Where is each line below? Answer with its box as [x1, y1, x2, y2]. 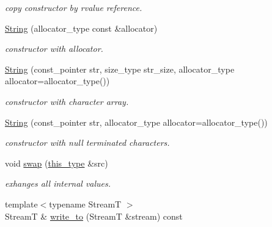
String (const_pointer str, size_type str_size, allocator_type [5, 62, 235, 75]
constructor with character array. [5, 95, 129, 107]
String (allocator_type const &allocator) [5, 21, 158, 34]
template [5, 197, 38, 210]
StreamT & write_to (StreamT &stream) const [5, 209, 183, 222]
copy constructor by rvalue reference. [5, 1, 142, 13]
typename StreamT [49, 197, 122, 210]
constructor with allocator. [5, 42, 103, 55]
